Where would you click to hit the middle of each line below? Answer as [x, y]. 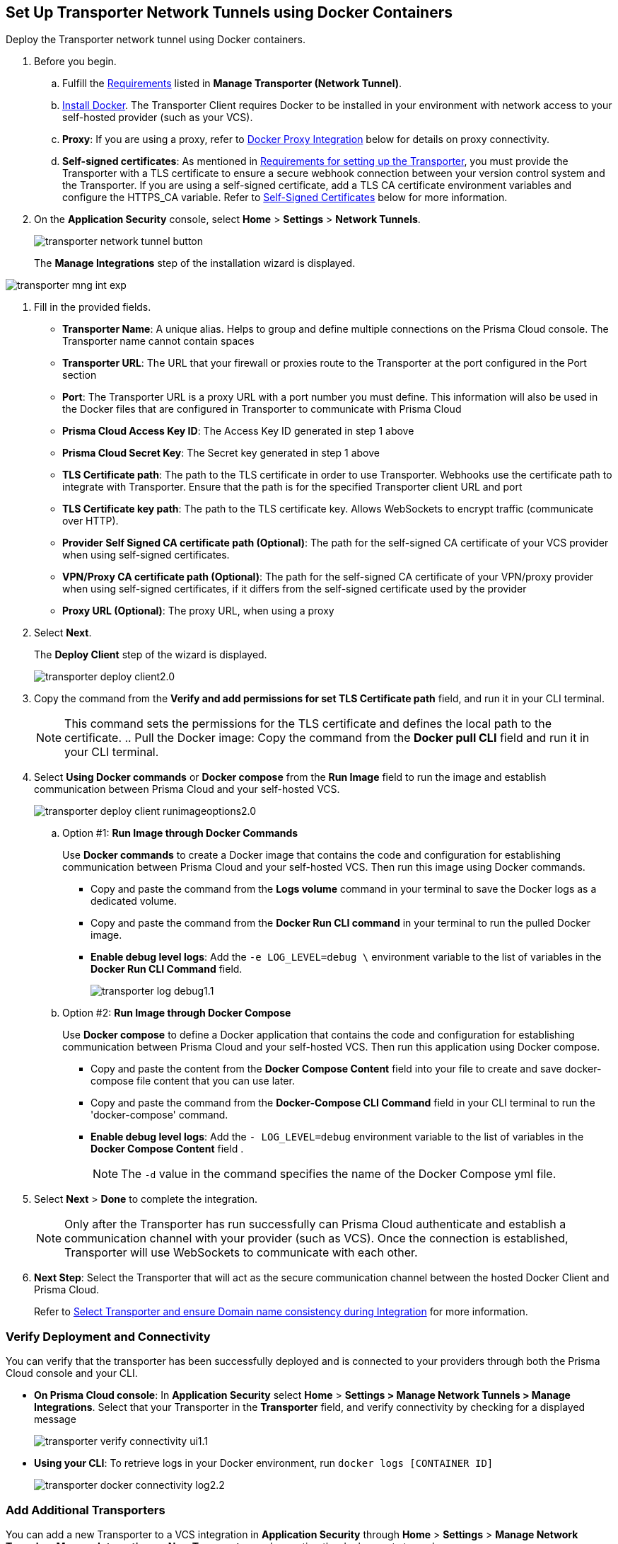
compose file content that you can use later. [193, 1081]
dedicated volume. [134, 901]
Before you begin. [75, 62]
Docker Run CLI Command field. [167, 969]
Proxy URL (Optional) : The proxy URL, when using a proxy [198, 611]
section [80, 375]
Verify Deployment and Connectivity [108, 1336]
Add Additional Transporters [86, 1510]
